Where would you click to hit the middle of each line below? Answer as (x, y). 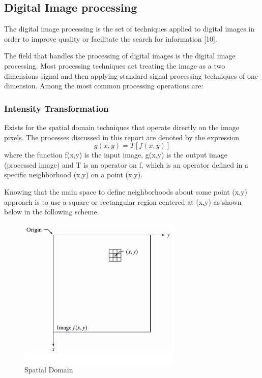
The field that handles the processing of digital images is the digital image (120, 56)
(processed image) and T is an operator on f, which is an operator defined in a (126, 164)
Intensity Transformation (56, 108)
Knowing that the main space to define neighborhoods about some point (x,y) (126, 191)
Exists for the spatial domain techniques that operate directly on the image (122, 127)
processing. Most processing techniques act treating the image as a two (115, 65)
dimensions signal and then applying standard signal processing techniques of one (131, 75)
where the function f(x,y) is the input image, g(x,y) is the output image (116, 155)
